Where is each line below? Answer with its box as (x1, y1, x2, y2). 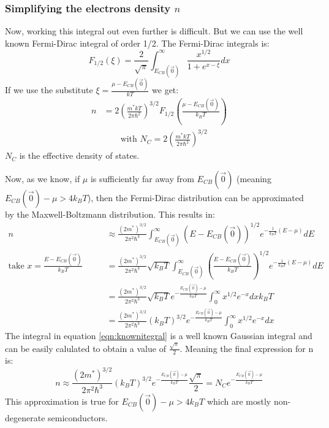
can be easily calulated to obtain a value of (5, 342, 166, 354)
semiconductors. (48, 411, 108, 424)
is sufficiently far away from (90, 172, 194, 185)
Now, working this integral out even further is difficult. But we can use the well (5, 25, 303, 37)
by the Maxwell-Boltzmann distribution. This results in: (5, 207, 215, 220)
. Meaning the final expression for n (180, 342, 314, 354)
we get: (152, 83, 179, 96)
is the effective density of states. (19, 149, 140, 162)
